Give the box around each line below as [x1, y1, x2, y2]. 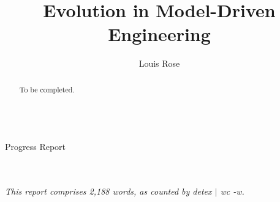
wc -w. [220, 184, 244, 197]
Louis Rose [138, 57, 180, 70]
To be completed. [19, 84, 75, 94]
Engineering [108, 21, 211, 47]
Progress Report [5, 140, 66, 152]
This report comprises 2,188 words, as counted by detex [5, 184, 212, 197]
